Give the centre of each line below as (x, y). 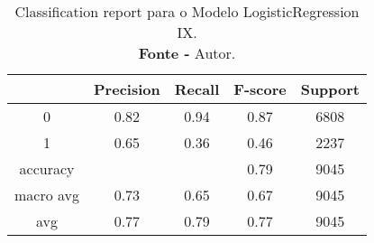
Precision (127, 89)
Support (330, 89)
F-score (260, 89)
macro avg (47, 195)
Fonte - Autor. (187, 53)
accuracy (47, 168)
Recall (197, 89)
